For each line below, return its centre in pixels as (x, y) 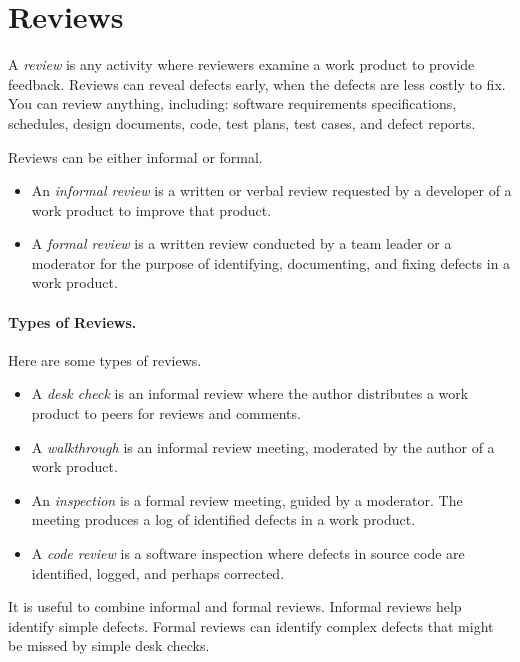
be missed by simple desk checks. (109, 645)
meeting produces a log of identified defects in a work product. (223, 519)
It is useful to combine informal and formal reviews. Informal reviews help (235, 606)
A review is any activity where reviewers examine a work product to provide (241, 64)
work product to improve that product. (151, 209)
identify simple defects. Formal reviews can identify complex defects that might (251, 625)
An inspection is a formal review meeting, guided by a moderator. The (247, 499)
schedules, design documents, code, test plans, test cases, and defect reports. (242, 122)
